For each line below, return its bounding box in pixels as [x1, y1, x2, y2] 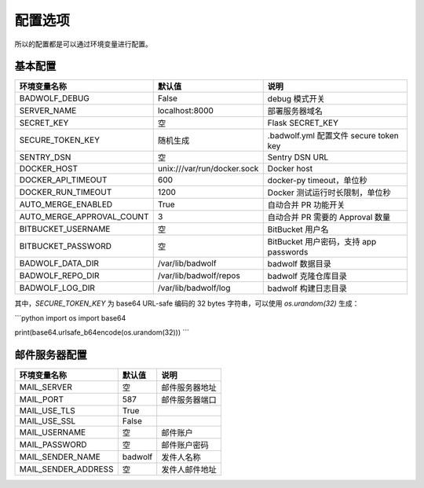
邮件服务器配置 [14, 348, 87, 361]
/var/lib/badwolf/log [157, 283, 231, 294]
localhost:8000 [157, 105, 214, 116]
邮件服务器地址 [161, 382, 217, 393]
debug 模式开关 [267, 94, 326, 105]
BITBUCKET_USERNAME [19, 224, 111, 235]
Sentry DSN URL [267, 152, 329, 163]
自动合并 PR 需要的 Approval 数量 [267, 212, 391, 223]
